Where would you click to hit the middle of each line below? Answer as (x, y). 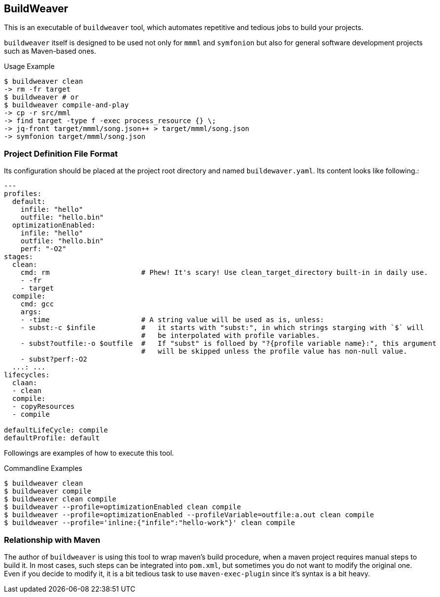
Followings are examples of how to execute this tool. (89, 453)
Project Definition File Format (61, 153)
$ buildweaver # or (41, 97)
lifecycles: (27, 375)
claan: (25, 383)
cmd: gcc (37, 304)
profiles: (23, 194)
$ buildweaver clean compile (60, 499)
